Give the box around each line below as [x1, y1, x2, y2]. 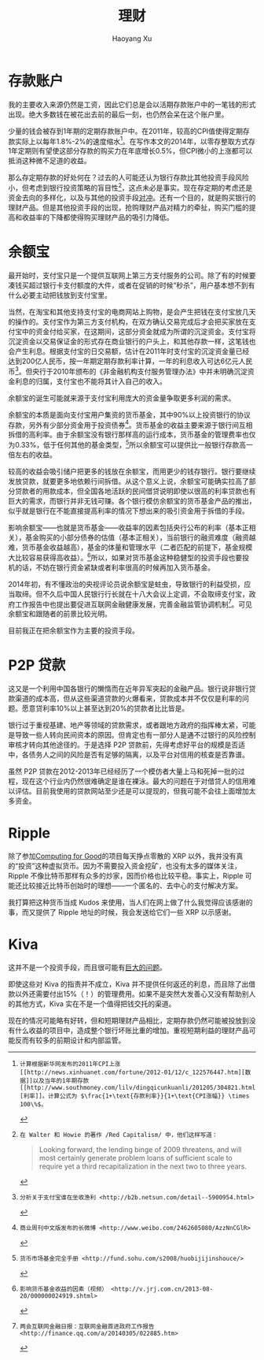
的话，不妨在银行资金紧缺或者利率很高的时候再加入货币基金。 [14, 563, 214, 572]
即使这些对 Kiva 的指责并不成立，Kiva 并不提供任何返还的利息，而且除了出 [8, 979, 249, 989]
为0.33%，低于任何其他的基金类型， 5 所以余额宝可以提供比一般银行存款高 [8, 439, 247, 449]
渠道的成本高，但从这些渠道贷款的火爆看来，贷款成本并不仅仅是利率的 [14, 694, 242, 704]
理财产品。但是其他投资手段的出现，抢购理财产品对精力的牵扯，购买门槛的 [8, 203, 249, 212]
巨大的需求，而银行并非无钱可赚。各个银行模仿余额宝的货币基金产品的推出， [8, 496, 256, 505]
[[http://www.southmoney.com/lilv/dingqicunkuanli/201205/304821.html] [19, 1084, 259, 1092]
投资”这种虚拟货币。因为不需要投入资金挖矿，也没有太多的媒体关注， [18, 861, 242, 871]
